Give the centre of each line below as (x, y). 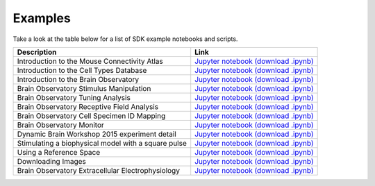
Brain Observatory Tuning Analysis (74, 97)
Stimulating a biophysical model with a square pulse (102, 143)
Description (37, 52)
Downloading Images (52, 161)
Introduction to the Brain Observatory (78, 79)
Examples (42, 18)
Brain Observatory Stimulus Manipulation (84, 88)
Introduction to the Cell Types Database (82, 70)
